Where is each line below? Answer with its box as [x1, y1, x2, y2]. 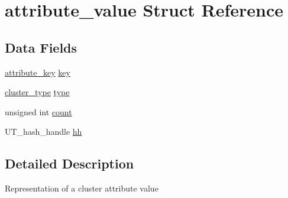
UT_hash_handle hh [5, 125, 82, 138]
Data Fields [5, 38, 77, 56]
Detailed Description [5, 154, 134, 173]
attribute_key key [5, 66, 70, 78]
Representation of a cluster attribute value [5, 182, 158, 194]
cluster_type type [5, 86, 70, 98]
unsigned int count [5, 105, 72, 118]
